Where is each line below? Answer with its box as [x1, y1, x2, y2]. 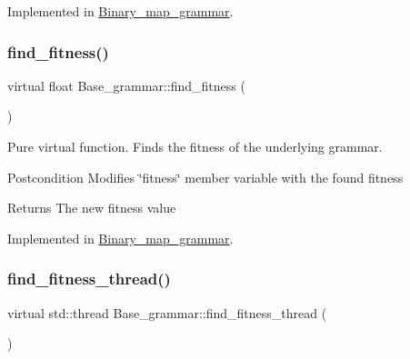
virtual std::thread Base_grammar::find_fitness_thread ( [7, 303, 327, 322]
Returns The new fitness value [7, 198, 176, 217]
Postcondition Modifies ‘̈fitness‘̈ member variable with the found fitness [7, 167, 404, 186]
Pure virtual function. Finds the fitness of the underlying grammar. [7, 137, 383, 155]
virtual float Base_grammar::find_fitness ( [7, 75, 245, 95]
